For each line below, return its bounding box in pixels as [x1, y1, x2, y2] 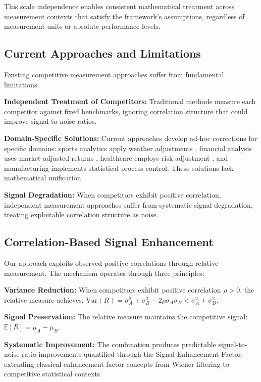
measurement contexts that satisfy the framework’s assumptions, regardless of [4, 11, 245, 21]
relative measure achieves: [4, 294, 84, 305]
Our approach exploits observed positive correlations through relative [4, 257, 219, 268]
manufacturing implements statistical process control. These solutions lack [4, 162, 234, 173]
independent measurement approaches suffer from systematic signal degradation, [4, 199, 253, 210]
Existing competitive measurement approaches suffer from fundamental [4, 69, 224, 79]
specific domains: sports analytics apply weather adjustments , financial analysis [4, 142, 252, 153]
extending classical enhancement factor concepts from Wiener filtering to [4, 358, 229, 369]
